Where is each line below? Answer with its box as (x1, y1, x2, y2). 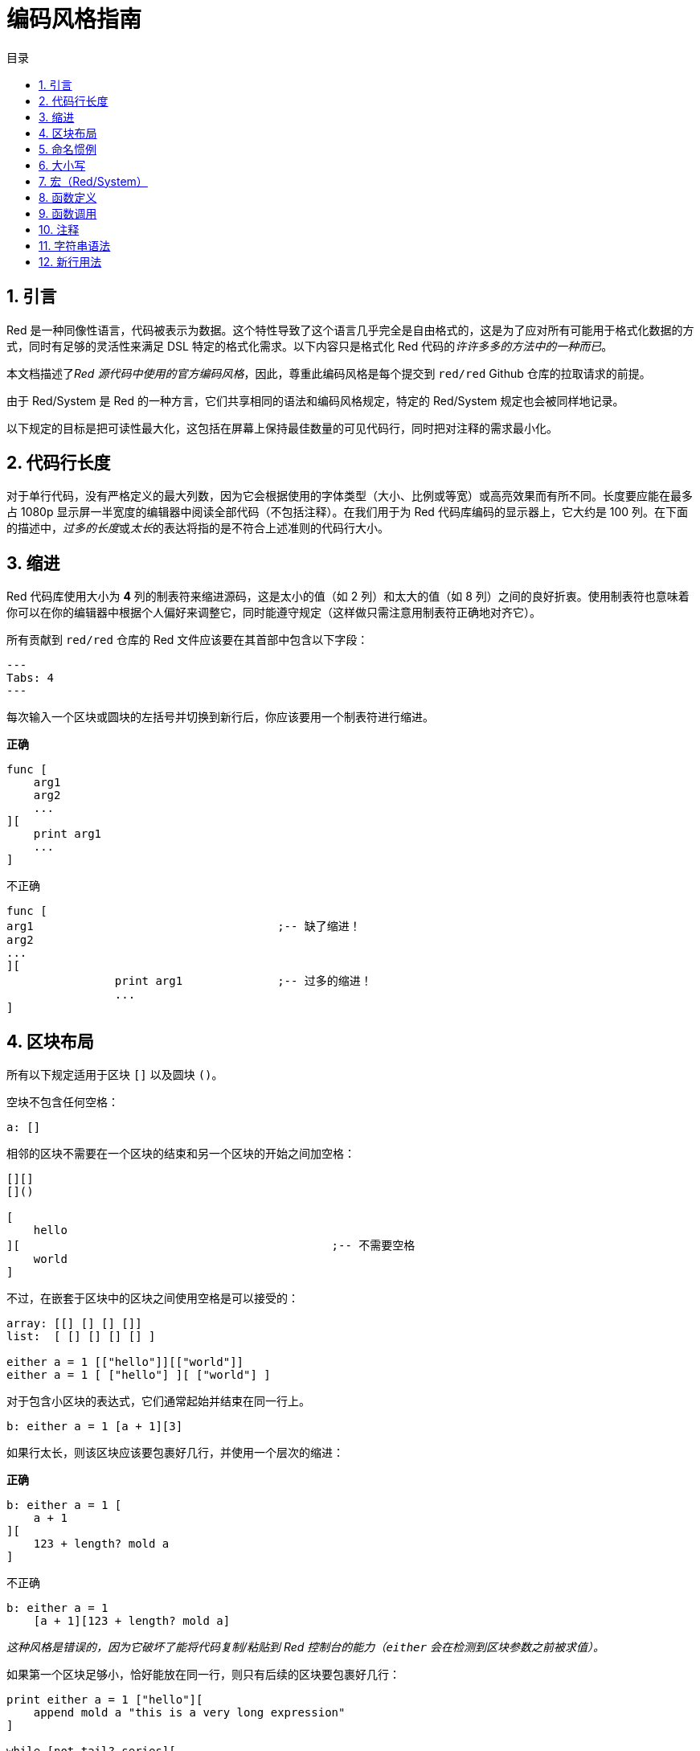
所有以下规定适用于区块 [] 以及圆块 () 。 (6, 1068, 223, 1082)
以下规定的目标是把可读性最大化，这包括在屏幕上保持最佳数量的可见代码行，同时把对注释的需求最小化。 (6, 420, 558, 435)
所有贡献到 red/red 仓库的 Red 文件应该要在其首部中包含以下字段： (6, 633, 369, 647)
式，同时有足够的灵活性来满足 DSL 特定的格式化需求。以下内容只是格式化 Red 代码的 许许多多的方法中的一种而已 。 (6, 338, 613, 353)
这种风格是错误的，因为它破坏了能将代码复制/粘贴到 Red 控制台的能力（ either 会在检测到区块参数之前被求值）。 (6, 1640, 604, 1655)
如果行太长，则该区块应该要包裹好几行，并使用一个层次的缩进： (6, 1445, 344, 1460)
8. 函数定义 (39, 190, 97, 204)
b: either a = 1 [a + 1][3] (6, 1420, 183, 1433)
